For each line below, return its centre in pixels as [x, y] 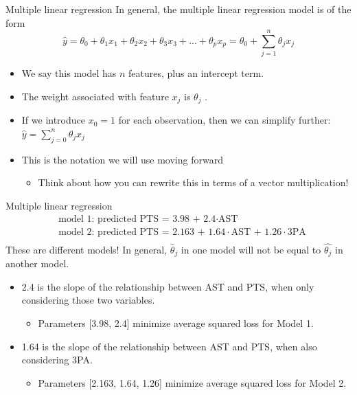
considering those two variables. [88, 300]
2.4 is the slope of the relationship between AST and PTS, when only [168, 286]
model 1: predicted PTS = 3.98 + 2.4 [137, 219]
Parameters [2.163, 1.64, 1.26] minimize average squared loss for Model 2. [192, 382]
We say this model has [69, 73]
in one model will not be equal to [251, 249]
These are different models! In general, [87, 249]
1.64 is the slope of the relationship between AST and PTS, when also [169, 346]
